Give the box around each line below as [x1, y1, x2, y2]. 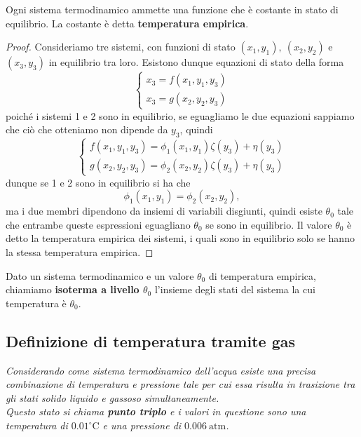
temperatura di [6, 418, 68, 433]
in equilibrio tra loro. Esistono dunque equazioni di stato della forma [48, 55, 344, 69]
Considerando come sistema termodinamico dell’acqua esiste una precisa [6, 363, 316, 377]
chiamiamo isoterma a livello [6, 282, 139, 297]
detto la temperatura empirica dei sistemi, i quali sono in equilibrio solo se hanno [6, 231, 355, 246]
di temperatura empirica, [208, 268, 316, 283]
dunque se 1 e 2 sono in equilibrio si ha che [6, 175, 191, 189]
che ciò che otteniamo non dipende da [6, 122, 168, 137]
